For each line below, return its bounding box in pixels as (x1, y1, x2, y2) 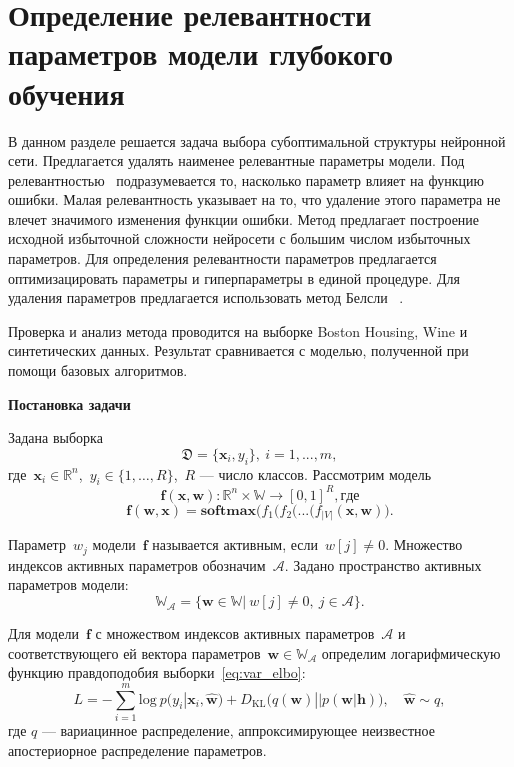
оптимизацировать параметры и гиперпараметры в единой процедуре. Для (8, 267, 460, 288)
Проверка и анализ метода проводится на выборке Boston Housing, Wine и (8, 320, 468, 341)
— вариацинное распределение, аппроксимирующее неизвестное (41, 719, 435, 740)
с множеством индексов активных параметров (95, 623, 375, 644)
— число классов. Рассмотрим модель (199, 463, 432, 484)
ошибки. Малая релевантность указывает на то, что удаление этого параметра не (8, 189, 501, 210)
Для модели (8, 623, 79, 644)
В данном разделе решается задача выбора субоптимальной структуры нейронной (8, 130, 506, 151)
